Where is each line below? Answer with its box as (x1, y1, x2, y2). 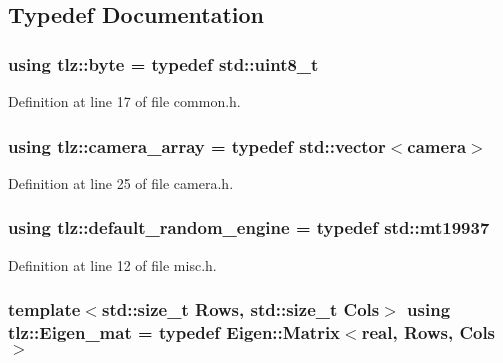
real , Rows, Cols (361, 320, 496, 345)
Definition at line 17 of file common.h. (8, 91, 241, 111)
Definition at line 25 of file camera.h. (8, 172, 234, 193)
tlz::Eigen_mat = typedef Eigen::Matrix (8, 320, 341, 345)
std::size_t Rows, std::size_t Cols (101, 297, 380, 322)
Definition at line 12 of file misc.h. (8, 254, 217, 275)
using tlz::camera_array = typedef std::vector (8, 133, 386, 158)
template (8, 297, 81, 322)
